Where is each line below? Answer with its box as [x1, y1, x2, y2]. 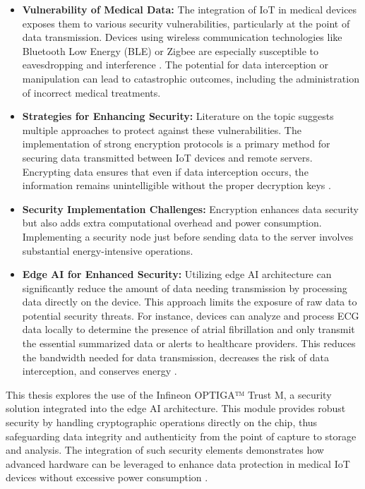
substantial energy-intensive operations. [22, 243, 193, 258]
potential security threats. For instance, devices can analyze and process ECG [22, 308, 359, 322]
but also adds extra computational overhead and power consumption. [22, 215, 322, 230]
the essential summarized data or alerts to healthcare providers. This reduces [22, 336, 356, 351]
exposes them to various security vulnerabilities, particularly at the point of [22, 16, 350, 30]
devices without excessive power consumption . [6, 470, 208, 485]
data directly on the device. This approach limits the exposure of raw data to [22, 294, 357, 309]
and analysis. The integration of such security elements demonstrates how [6, 442, 324, 457]
